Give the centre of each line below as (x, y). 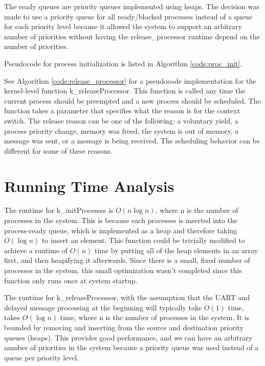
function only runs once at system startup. (71, 280)
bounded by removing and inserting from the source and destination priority (124, 327)
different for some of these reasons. (58, 150)
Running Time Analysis (89, 186)
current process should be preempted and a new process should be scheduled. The (132, 100)
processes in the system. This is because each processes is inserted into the (121, 220)
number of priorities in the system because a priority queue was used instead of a (131, 347)
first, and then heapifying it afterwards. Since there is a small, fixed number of (127, 260)
